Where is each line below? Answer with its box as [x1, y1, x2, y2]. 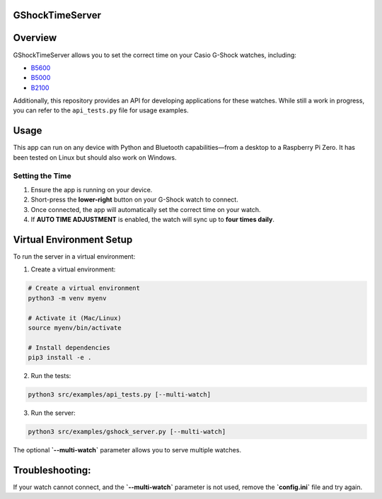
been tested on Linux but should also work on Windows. [13, 153, 177, 162]
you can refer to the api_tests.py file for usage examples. [13, 106, 189, 115]
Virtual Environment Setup [13, 233, 133, 245]
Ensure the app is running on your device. [30, 185, 153, 194]
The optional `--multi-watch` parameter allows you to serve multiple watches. [13, 446, 242, 454]
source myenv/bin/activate [28, 324, 122, 331]
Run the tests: [30, 372, 71, 380]
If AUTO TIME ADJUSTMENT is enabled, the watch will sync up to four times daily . [30, 216, 275, 224]
